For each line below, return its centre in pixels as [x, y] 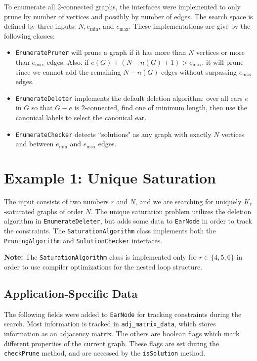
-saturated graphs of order [44, 211]
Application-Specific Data [71, 293]
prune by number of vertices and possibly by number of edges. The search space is [128, 16]
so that [42, 108]
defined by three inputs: [40, 26]
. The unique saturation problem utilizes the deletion [171, 211]
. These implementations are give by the [190, 26]
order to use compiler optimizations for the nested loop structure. [103, 266]
